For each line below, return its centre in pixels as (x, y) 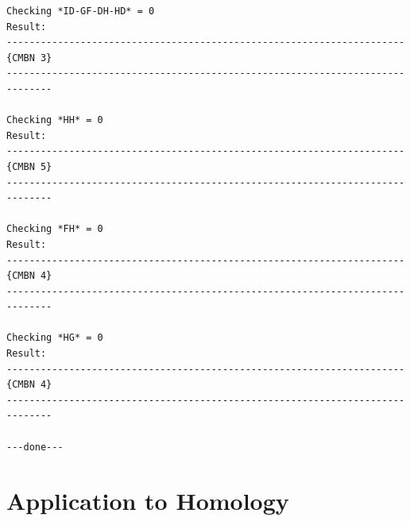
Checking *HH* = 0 (55, 120)
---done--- (35, 447)
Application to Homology (148, 501)
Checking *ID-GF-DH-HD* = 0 (81, 11)
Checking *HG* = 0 (55, 338)
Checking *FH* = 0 (55, 229)
